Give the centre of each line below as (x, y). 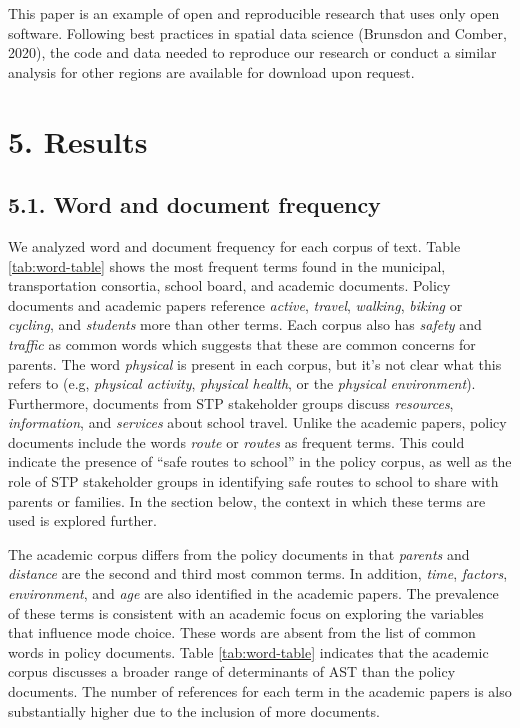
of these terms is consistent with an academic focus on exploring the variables (246, 612)
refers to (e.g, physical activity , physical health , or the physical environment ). (242, 383)
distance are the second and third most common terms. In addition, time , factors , (258, 573)
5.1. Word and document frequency (194, 204)
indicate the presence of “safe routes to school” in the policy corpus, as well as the (260, 461)
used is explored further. (82, 520)
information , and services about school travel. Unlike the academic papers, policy (257, 422)
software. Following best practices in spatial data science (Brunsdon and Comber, (257, 32)
